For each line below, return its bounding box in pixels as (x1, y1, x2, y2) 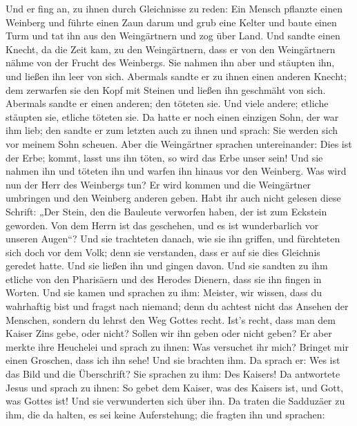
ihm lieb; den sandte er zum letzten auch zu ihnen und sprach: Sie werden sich (6, 123, 338, 137)
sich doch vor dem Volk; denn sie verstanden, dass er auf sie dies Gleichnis (6, 244, 320, 259)
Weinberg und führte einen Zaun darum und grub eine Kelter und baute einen (6, 14, 337, 29)
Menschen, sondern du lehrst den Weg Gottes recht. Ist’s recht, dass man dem (6, 312, 336, 327)
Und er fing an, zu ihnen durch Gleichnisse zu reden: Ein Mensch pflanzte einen (6, 1, 342, 15)
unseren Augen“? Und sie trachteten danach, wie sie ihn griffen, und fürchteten (6, 231, 340, 246)
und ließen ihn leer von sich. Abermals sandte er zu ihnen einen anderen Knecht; (6, 68, 347, 83)
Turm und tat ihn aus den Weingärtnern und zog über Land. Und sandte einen (6, 28, 340, 43)
